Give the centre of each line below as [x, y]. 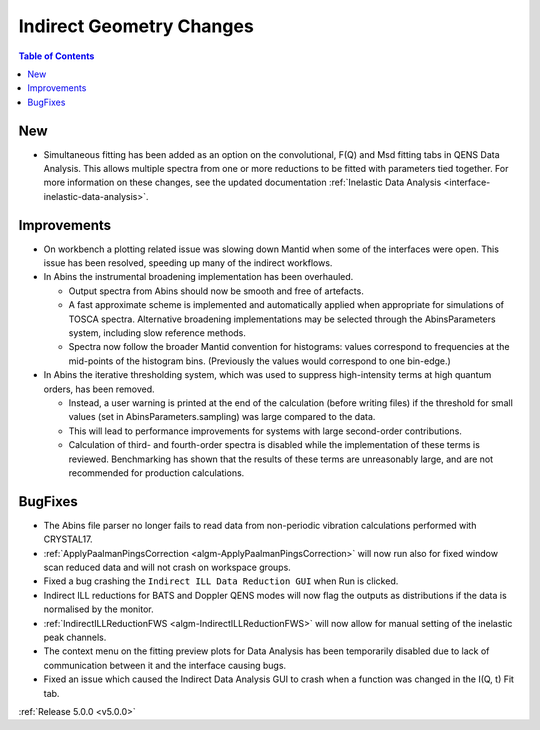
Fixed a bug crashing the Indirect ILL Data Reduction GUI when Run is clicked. [221, 581]
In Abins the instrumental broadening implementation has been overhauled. [198, 277]
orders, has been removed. [99, 389]
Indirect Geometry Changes [136, 26]
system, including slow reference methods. [157, 333]
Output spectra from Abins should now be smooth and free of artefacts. [216, 291]
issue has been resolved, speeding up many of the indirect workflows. [188, 263]
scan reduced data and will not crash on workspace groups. [167, 567]
